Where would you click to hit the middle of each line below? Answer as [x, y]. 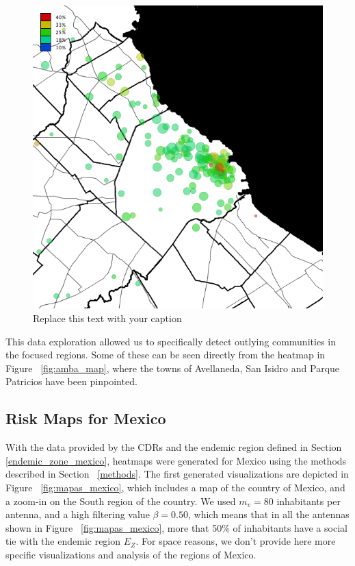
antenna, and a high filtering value [78, 514]
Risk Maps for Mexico [86, 418]
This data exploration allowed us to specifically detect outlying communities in [171, 341]
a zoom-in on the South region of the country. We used [121, 501]
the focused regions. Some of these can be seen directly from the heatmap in [166, 355]
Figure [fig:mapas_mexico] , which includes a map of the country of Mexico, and [175, 487]
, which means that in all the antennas [269, 514]
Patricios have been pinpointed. [71, 381]
